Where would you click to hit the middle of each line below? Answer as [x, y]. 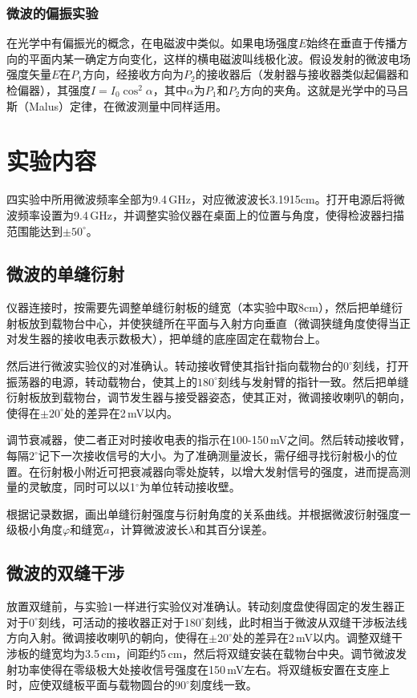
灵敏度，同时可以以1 [82, 487]
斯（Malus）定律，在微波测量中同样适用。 [117, 105]
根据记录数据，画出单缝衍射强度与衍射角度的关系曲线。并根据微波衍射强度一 [208, 513]
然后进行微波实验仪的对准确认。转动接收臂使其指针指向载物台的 [175, 366]
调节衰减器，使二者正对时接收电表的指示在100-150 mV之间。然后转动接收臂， [208, 440]
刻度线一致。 [223, 685]
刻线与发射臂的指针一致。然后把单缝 [313, 381]
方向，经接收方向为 [134, 74]
